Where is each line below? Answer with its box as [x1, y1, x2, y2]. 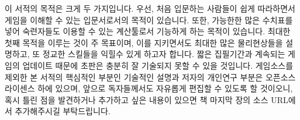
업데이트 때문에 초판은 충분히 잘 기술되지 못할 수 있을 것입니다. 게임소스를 [22, 59, 294, 71]
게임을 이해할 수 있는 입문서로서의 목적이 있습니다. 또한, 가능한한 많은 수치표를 [5, 13, 293, 26]
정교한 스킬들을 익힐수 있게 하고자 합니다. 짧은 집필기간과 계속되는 [42, 48, 285, 60]
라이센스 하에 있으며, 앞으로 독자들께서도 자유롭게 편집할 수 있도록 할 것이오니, [5, 82, 293, 94]
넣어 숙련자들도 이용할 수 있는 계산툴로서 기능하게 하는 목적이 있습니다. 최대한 [5, 25, 291, 37]
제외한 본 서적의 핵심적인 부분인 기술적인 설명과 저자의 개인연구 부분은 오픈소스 [5, 70, 296, 83]
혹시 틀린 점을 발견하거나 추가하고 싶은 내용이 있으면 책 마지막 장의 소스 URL [5, 93, 288, 105]
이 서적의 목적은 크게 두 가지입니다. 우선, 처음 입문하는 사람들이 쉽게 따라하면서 [5, 2, 295, 14]
